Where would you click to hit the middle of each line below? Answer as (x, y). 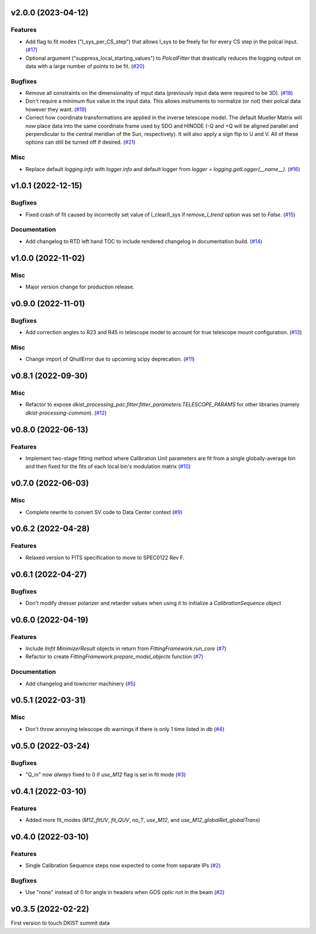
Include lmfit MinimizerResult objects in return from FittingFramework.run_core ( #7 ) (126, 648)
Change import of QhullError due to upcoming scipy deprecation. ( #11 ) (110, 359)
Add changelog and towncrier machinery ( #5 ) (80, 684)
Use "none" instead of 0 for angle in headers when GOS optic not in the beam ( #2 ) (125, 892)
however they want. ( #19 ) (56, 109)
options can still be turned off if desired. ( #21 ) (80, 142)
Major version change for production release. (80, 287)
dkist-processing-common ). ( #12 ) (66, 413)
